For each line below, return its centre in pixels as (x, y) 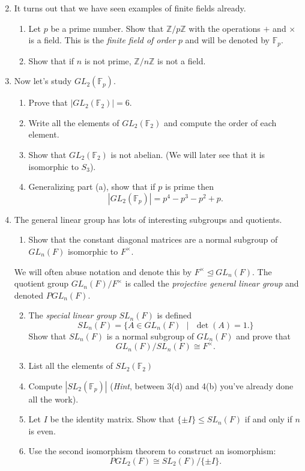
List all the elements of (71, 366)
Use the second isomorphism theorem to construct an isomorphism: (152, 451)
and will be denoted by (228, 40)
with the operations (225, 28)
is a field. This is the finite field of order (102, 40)
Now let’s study (43, 81)
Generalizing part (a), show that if (92, 187)
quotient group (41, 283)
